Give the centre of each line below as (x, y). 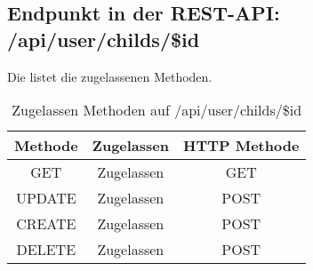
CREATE (46, 224)
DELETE (46, 250)
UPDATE (46, 198)
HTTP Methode (241, 146)
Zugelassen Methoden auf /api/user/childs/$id (157, 110)
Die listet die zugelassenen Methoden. (110, 76)
